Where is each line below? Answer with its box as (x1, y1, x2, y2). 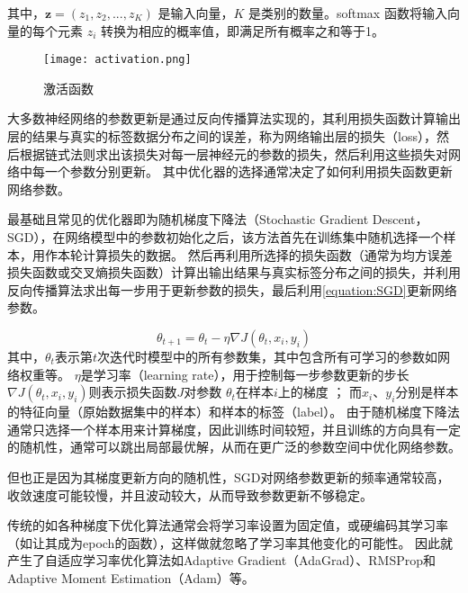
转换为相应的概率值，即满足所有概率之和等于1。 (101, 21, 385, 40)
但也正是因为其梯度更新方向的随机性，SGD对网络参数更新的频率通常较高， (7, 467, 450, 486)
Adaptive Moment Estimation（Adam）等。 (7, 568, 255, 587)
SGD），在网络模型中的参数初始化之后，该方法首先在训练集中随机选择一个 (7, 228, 444, 246)
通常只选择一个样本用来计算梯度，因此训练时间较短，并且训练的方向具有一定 (7, 419, 461, 438)
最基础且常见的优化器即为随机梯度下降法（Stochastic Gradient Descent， (7, 210, 428, 229)
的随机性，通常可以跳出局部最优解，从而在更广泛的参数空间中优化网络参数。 (7, 437, 461, 456)
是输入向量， (157, 4, 234, 22)
